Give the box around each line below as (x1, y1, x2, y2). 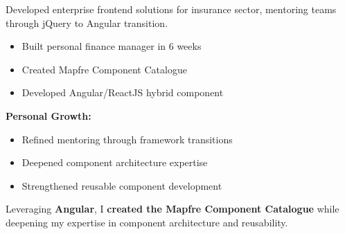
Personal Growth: (6, 108, 91, 123)
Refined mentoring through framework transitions (21, 132, 233, 146)
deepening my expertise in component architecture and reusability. (6, 215, 288, 229)
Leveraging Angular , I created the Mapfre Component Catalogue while (6, 201, 339, 216)
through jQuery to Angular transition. (6, 15, 168, 30)
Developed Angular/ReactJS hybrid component (21, 85, 224, 100)
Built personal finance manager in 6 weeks (21, 39, 202, 53)
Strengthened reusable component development (21, 178, 222, 192)
